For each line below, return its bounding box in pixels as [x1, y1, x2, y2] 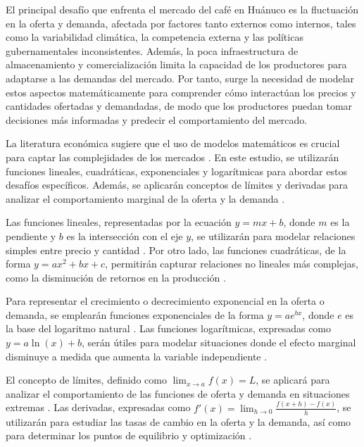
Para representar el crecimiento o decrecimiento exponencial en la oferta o [6, 294, 325, 308]
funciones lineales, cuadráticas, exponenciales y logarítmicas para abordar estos [6, 163, 347, 178]
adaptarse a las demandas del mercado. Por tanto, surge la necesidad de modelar [6, 70, 355, 85]
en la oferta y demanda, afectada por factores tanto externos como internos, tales [6, 15, 356, 30]
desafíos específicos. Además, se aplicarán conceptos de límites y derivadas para [6, 177, 349, 192]
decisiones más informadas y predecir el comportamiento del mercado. [6, 112, 308, 127]
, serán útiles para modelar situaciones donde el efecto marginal [82, 335, 356, 350]
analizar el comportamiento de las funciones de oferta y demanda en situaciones [6, 386, 350, 401]
